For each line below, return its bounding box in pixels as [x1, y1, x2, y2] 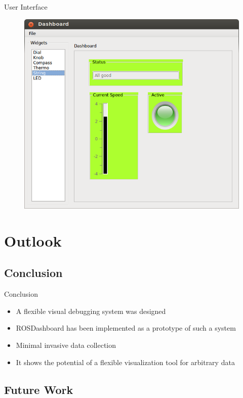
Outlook [4, 230, 62, 251]
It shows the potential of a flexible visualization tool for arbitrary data [16, 356, 235, 367]
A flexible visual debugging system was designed [16, 305, 166, 316]
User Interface [4, 2, 48, 12]
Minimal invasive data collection [16, 340, 116, 350]
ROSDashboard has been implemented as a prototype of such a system [16, 323, 236, 333]
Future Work [4, 381, 73, 397]
